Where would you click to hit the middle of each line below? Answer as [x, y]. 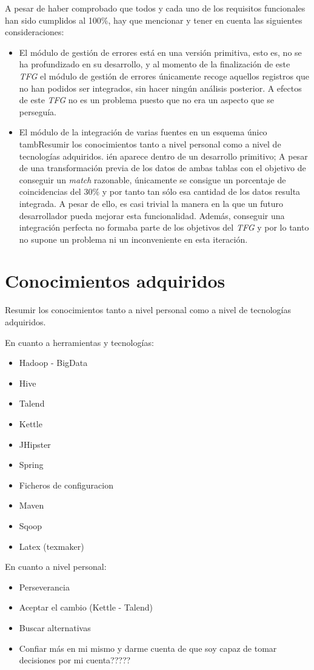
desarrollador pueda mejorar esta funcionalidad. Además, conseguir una [152, 215]
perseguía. [38, 111]
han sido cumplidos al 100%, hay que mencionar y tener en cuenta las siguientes [154, 20]
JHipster [35, 444]
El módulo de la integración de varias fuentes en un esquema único [143, 132]
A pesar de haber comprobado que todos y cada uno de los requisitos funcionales [155, 8]
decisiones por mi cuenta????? [75, 660]
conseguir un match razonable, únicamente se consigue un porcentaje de [152, 179]
